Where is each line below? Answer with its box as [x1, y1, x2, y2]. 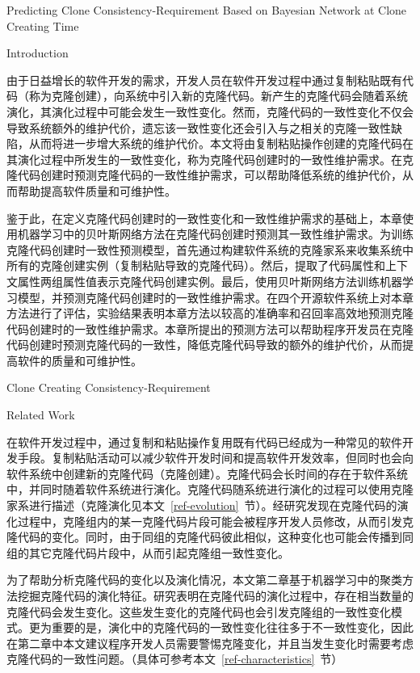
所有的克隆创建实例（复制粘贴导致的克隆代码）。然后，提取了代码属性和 [6, 257, 385, 274]
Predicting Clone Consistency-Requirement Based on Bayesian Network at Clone [6, 2, 407, 18]
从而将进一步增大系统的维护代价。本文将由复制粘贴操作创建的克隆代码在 [28, 135, 414, 152]
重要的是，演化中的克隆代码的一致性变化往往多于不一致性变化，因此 [51, 619, 414, 636]
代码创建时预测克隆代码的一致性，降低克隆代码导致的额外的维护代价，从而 [6, 336, 402, 353]
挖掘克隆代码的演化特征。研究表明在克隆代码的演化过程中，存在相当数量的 [17, 587, 414, 604]
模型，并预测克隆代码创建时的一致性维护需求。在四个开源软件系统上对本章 [17, 288, 414, 305]
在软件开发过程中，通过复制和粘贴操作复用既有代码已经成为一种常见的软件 [6, 433, 402, 450]
